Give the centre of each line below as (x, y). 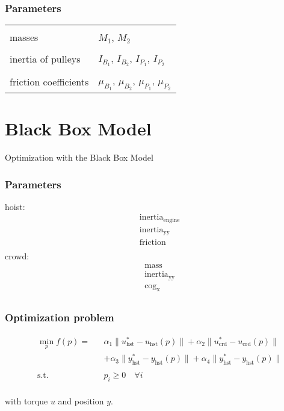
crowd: (17, 256)
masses (24, 37)
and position (81, 400)
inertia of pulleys (45, 59)
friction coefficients (49, 82)
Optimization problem (60, 317)
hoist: (15, 206)
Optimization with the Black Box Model (79, 157)
